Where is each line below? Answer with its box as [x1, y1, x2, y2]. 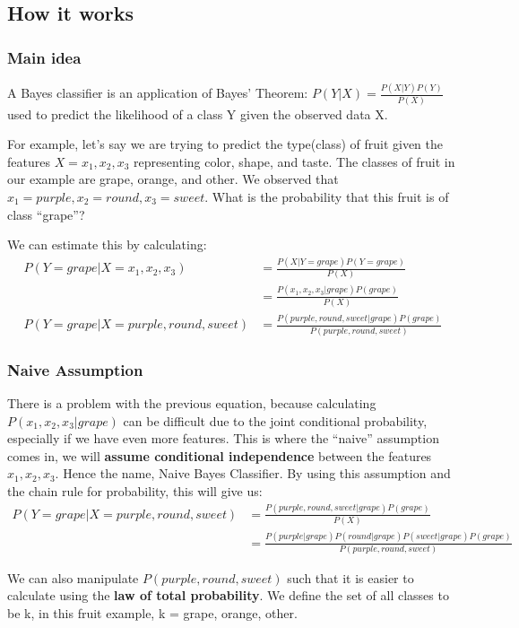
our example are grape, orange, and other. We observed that [7, 170, 339, 188]
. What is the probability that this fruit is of [204, 188, 449, 205]
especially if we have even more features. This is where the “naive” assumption [7, 429, 439, 448]
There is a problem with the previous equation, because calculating [7, 393, 376, 412]
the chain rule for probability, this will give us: [7, 481, 263, 500]
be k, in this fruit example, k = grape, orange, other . [7, 604, 298, 623]
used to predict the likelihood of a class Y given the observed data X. [7, 104, 388, 123]
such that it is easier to [287, 568, 414, 587]
